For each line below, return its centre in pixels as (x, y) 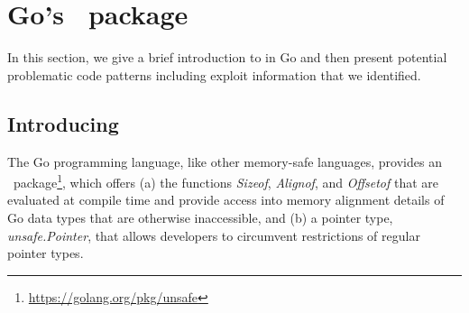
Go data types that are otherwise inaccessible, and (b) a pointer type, (200, 217)
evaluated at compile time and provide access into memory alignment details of (226, 200)
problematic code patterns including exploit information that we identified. (214, 74)
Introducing (63, 123)
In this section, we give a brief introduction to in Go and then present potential (227, 57)
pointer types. (46, 253)
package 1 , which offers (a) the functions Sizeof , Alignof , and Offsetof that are (226, 181)
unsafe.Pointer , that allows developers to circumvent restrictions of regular (214, 235)
